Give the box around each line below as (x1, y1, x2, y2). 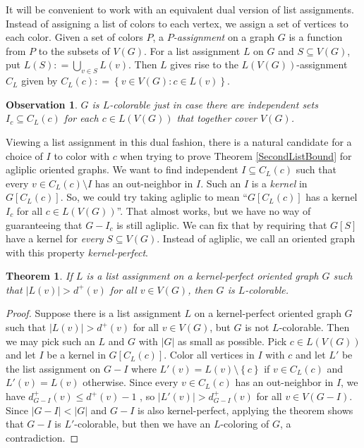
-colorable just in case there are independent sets (109, 97, 318, 111)
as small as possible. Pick (177, 333, 287, 348)
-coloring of (220, 416, 269, 431)
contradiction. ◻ (6, 430, 79, 444)
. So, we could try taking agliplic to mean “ (60, 189, 248, 204)
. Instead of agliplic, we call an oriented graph (157, 231, 356, 246)
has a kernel (305, 189, 358, 204)
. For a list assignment (144, 43, 241, 58)
